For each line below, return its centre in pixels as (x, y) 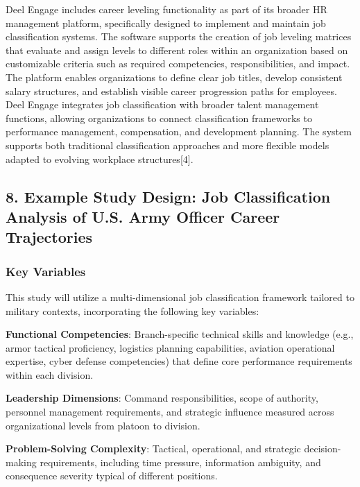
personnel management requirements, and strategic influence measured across (170, 412)
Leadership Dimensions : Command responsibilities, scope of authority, (162, 398)
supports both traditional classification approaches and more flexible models (168, 145)
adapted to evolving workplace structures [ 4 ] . (100, 159)
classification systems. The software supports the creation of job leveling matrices (179, 36)
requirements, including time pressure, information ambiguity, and (180, 462)
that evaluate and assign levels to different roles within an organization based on (177, 50)
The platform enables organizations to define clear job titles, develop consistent (174, 77)
